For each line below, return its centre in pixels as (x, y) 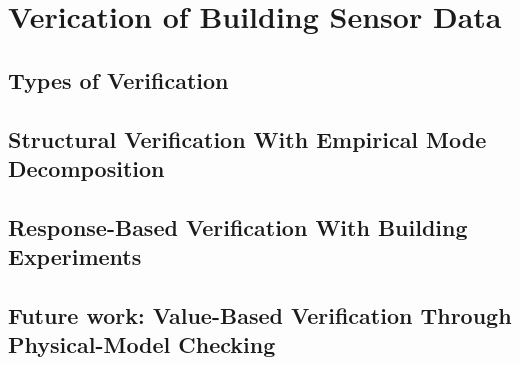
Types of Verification (118, 79)
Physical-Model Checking (142, 344)
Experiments (75, 256)
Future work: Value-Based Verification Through (260, 314)
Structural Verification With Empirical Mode (247, 138)
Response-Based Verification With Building (238, 226)
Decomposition (86, 167)
